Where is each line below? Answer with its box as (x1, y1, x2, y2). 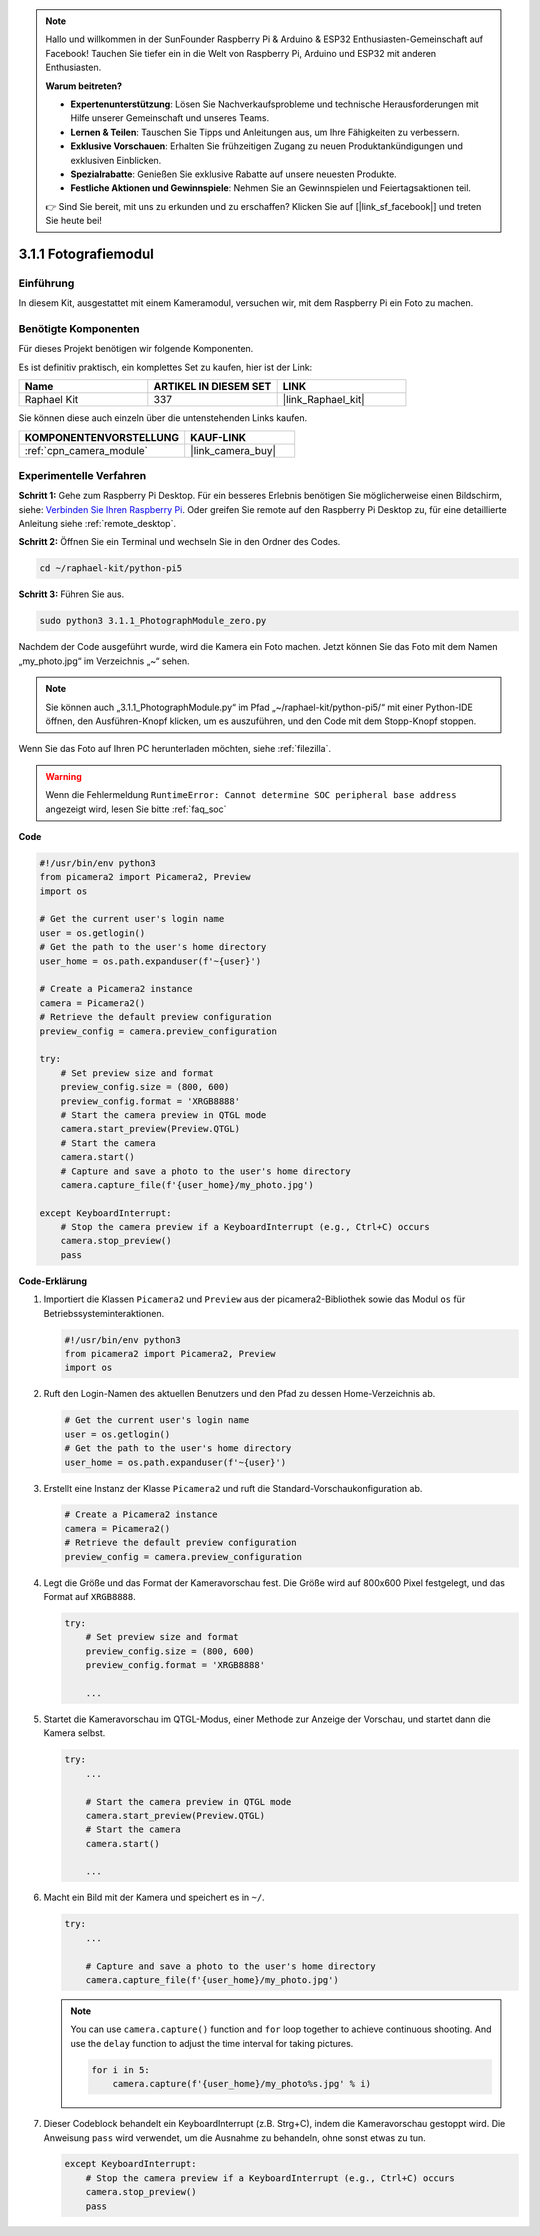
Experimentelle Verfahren (18, 468, 147, 482)
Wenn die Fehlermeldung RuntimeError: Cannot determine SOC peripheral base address (45, 789, 457, 801)
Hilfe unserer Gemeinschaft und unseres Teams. (70, 112, 270, 124)
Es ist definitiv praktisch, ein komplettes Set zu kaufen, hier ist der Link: (18, 361, 313, 373)
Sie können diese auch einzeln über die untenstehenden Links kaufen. (18, 412, 308, 424)
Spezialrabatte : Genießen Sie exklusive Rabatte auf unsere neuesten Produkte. (70, 168, 397, 180)
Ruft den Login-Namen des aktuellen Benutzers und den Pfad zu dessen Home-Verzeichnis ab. (43, 1388, 436, 1400)
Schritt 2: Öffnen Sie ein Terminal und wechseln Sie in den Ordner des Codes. (18, 536, 341, 548)
